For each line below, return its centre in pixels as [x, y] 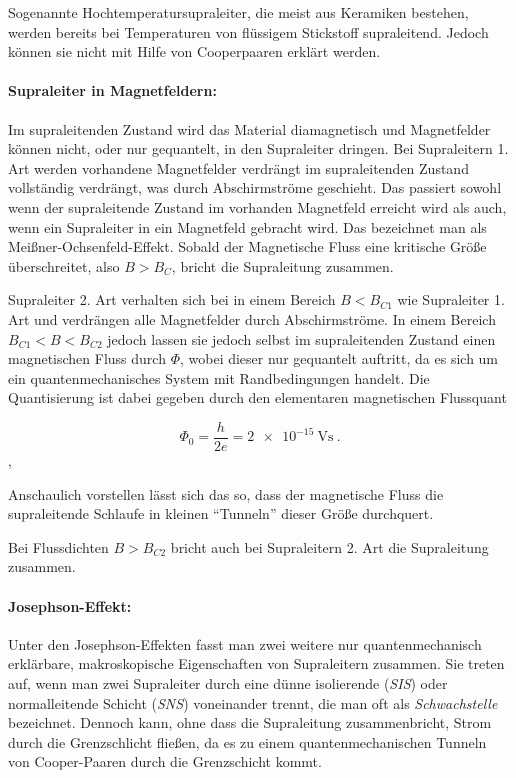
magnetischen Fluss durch [87, 358]
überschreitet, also [64, 265]
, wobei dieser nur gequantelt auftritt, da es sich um [339, 358]
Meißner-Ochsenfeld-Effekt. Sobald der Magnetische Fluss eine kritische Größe [247, 246]
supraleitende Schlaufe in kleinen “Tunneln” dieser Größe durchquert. [221, 513]
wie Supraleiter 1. [451, 299]
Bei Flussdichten [58, 546]
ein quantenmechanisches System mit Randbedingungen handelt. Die [219, 377]
